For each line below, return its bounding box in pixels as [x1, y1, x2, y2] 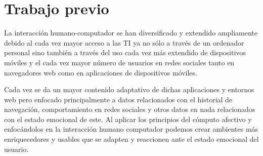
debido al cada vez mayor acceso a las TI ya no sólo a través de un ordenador [4, 37, 244, 48]
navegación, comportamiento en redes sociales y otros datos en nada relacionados [4, 104, 255, 114]
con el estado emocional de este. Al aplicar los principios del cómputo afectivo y [4, 113, 252, 124]
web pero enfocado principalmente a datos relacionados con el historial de [4, 94, 233, 104]
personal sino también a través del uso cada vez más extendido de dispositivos [4, 47, 246, 58]
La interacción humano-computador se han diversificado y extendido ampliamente [4, 27, 257, 38]
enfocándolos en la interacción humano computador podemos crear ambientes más [4, 124, 258, 134]
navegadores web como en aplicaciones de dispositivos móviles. [4, 67, 197, 77]
